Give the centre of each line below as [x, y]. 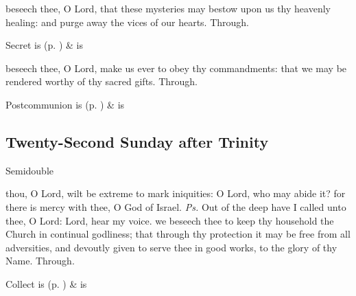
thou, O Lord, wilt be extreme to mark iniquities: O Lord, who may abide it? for [176, 193]
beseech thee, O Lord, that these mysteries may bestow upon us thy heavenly [168, 8]
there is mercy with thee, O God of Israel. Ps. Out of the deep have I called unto [176, 206]
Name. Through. [40, 261]
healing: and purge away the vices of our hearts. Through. [127, 22]
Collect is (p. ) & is [46, 283]
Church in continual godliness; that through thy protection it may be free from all [178, 234]
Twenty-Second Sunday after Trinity [137, 141]
